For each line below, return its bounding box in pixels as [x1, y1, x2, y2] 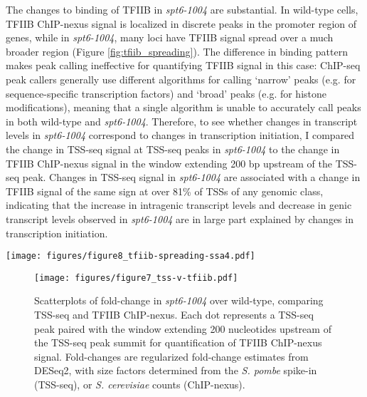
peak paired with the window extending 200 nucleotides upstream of [34, 321, 331, 336]
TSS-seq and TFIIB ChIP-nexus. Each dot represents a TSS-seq [34, 307, 314, 321]
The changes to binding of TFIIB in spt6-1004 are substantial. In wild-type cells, [6, 2, 358, 16]
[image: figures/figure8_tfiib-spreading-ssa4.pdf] [6, 251, 255, 262]
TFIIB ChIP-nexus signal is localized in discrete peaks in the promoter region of [6, 16, 357, 31]
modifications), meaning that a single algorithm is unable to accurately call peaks [6, 100, 361, 115]
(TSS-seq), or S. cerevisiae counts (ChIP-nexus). [34, 376, 245, 391]
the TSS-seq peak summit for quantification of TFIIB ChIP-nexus [34, 335, 322, 350]
